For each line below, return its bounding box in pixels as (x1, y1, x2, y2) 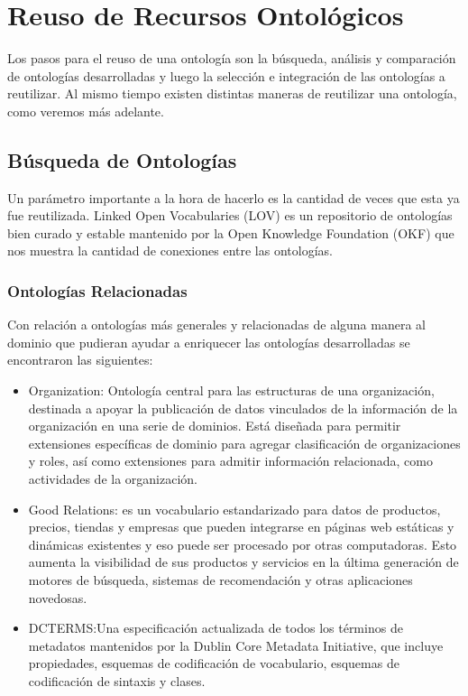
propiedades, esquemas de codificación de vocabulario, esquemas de (28, 654, 399, 673)
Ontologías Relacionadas (7, 280, 188, 302)
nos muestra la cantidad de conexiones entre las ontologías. (7, 241, 333, 260)
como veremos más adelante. (7, 101, 164, 120)
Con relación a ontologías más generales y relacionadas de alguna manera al (7, 315, 426, 334)
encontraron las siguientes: (7, 350, 153, 369)
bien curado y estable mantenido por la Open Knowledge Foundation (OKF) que (7, 223, 454, 242)
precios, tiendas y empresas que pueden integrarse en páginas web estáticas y (28, 517, 454, 536)
